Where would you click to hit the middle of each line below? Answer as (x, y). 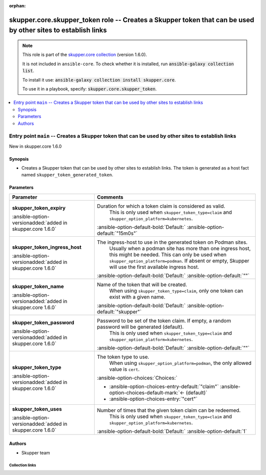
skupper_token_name (38, 286)
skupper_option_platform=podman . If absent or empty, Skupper (179, 260)
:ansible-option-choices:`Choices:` (137, 378)
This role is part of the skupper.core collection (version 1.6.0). (85, 55)
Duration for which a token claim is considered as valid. (161, 206)
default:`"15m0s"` (117, 233)
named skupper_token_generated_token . (67, 175)
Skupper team (36, 453)
